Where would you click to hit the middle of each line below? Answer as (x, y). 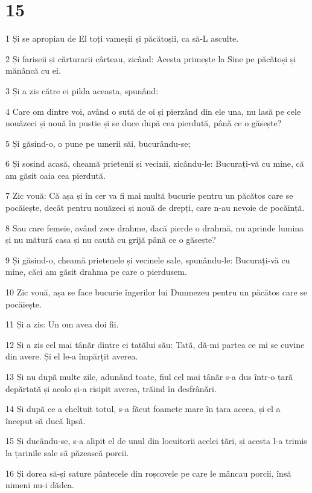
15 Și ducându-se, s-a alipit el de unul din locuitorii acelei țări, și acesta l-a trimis (156, 441)
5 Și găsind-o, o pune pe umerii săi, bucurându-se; (98, 143)
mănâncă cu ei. (33, 70)
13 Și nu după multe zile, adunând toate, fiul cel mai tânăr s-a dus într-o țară (149, 376)
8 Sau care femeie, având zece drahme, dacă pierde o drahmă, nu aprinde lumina (155, 227)
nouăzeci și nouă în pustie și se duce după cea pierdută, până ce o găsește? (144, 123)
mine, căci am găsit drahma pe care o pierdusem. (96, 272)
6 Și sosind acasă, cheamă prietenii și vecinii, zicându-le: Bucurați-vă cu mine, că (155, 163)
